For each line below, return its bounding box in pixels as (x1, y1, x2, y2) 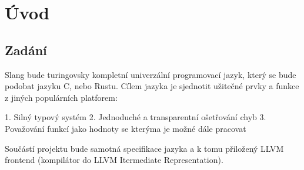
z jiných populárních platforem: (5, 91, 118, 103)
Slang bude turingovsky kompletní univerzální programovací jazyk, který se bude (5, 68, 296, 80)
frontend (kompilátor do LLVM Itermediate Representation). (5, 154, 223, 166)
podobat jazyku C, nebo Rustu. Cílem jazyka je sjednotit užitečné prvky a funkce (5, 80, 299, 92)
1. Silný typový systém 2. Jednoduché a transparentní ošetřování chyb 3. (5, 111, 266, 123)
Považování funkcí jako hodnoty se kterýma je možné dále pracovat (5, 122, 246, 134)
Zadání (5, 40, 47, 59)
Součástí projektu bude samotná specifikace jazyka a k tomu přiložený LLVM (5, 142, 284, 154)
